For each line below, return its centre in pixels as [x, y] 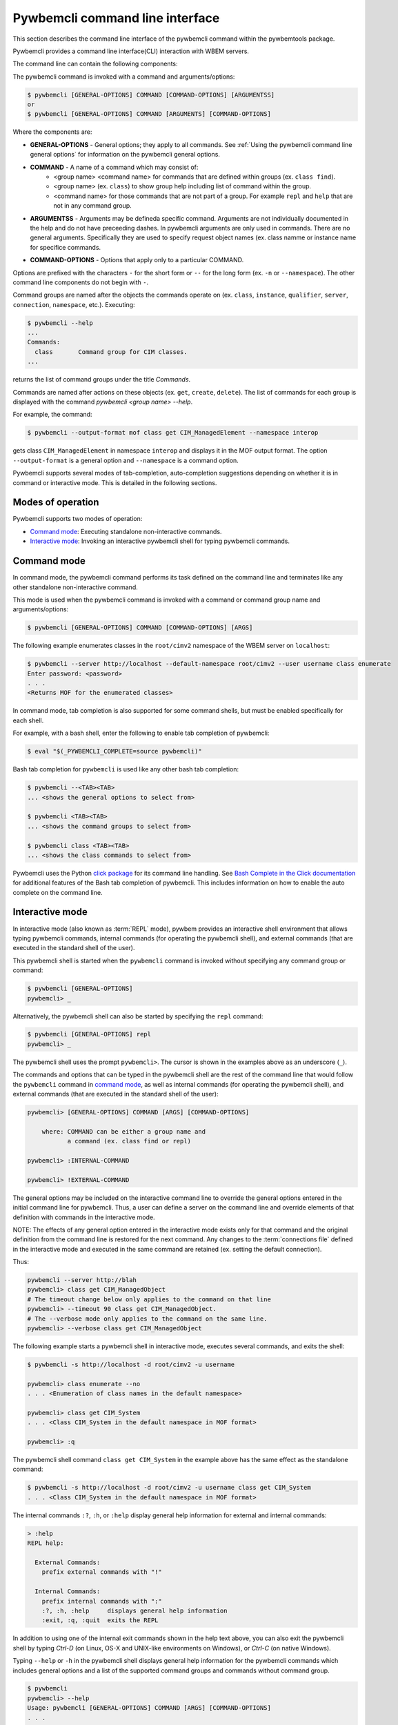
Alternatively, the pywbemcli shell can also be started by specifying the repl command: [138, 1016]
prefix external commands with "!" [102, 1572]
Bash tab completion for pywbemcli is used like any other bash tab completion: [126, 769]
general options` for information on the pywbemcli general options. [125, 155]
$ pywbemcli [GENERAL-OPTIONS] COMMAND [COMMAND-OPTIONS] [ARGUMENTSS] [151, 95]
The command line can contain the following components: [95, 64]
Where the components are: [52, 132]
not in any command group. [92, 206]
